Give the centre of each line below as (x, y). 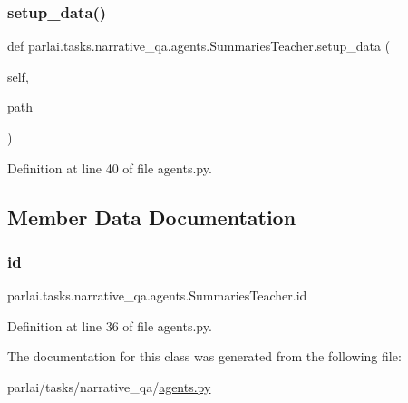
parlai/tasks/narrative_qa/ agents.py (109, 386)
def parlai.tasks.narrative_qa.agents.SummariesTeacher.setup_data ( (199, 46)
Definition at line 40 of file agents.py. (110, 167)
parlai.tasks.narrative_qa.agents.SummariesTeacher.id (157, 295)
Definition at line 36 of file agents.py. (110, 325)
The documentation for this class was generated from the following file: (204, 356)
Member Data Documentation (152, 216)
